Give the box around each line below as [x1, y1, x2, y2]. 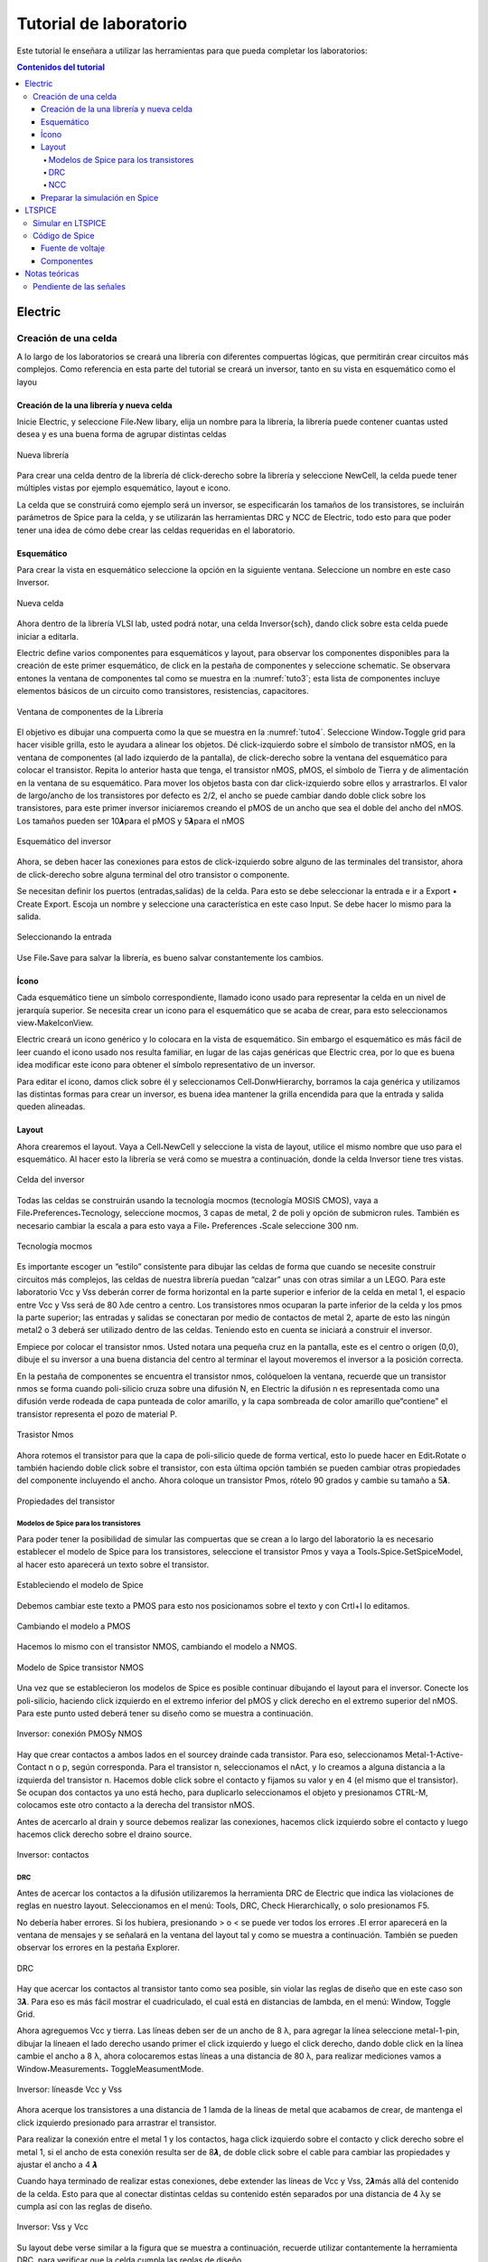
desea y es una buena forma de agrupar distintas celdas [16, 429, 227, 440]
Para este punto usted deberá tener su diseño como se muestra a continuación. [16, 1707, 314, 1718]
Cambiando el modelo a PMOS [16, 1620, 131, 1632]
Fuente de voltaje [41, 242, 106, 253]
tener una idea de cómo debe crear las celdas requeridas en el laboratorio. [16, 525, 296, 536]
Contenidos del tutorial [16, 62, 106, 72]
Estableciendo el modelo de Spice [16, 1580, 144, 1591]
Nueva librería [16, 449, 70, 461]
